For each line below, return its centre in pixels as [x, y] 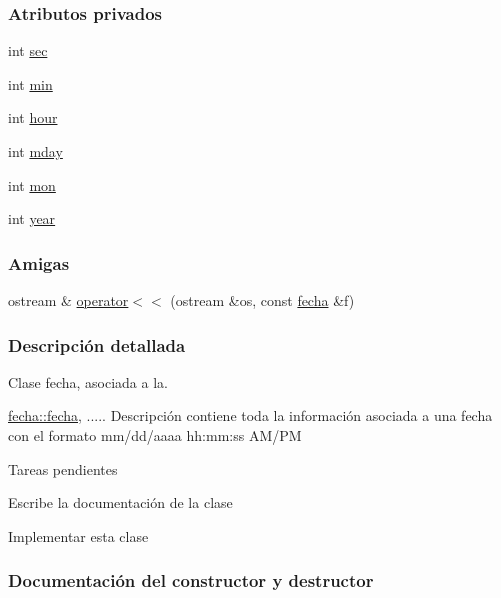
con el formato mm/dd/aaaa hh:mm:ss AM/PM [155, 435]
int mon [32, 184]
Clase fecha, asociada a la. [88, 381]
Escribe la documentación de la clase [120, 502]
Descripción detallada [97, 344]
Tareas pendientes [63, 468]
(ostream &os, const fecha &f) [262, 300]
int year [32, 218]
